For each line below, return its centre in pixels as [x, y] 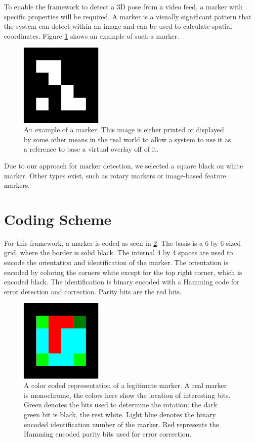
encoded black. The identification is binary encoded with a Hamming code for [122, 282]
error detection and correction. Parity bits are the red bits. [93, 291]
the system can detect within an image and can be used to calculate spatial [118, 26]
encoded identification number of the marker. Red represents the [122, 424]
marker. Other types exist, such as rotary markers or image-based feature [115, 175]
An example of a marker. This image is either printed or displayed [124, 130]
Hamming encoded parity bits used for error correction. [108, 434]
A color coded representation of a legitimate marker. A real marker [125, 385]
